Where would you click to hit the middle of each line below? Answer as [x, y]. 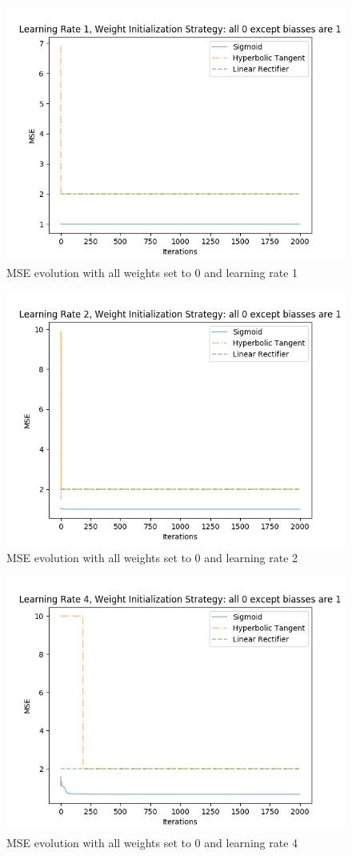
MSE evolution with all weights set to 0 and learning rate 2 [152, 557]
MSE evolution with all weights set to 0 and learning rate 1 [152, 272]
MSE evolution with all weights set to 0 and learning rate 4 [152, 842]
